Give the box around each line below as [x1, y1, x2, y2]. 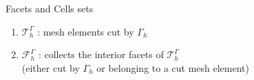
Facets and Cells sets [6, 1, 94, 15]
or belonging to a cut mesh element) [96, 60, 249, 75]
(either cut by [21, 60, 80, 75]
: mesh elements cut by [37, 24, 134, 38]
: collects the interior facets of [38, 47, 164, 62]
